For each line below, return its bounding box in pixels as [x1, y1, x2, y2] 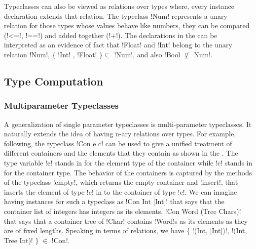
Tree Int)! [4, 235, 33, 245]
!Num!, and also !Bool [114, 49, 181, 59]
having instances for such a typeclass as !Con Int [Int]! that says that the [4, 196, 224, 207]
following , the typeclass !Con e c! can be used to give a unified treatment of [4, 138, 232, 148]
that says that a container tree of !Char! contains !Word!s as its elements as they [4, 215, 248, 226]
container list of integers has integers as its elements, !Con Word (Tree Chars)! [4, 206, 241, 216]
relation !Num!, [4, 49, 50, 59]
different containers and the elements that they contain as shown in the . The [4, 148, 238, 158]
